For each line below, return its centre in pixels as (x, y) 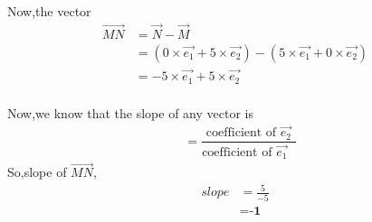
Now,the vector (49, 11)
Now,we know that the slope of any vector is (130, 112)
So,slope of (37, 172)
